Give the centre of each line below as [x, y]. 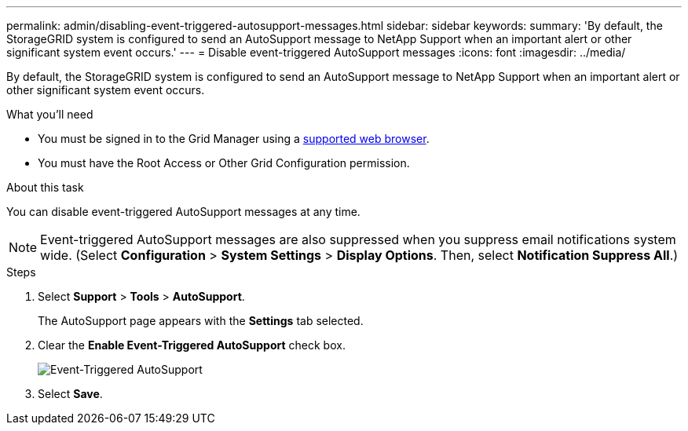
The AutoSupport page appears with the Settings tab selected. [201, 321]
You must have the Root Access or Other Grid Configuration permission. [224, 163]
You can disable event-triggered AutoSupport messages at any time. [183, 212]
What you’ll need [50, 114]
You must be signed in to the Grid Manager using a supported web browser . [234, 139]
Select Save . [70, 394]
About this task [45, 187]
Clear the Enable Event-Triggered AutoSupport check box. [192, 345]
